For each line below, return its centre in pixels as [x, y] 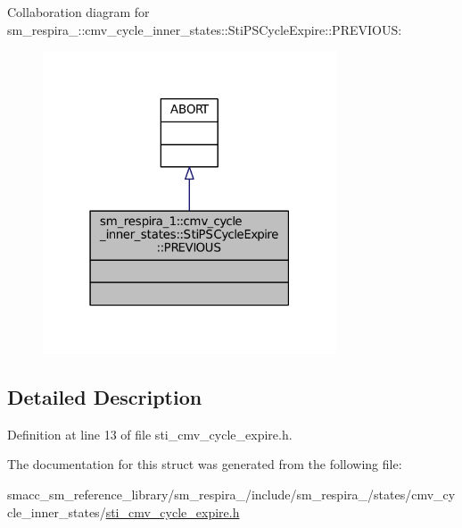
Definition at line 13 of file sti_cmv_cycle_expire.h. [150, 434]
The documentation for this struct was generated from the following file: [205, 464]
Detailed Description [105, 397]
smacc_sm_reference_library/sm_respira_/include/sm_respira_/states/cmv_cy [231, 494]
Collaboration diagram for [78, 12]
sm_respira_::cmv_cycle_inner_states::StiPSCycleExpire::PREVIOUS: [205, 29]
